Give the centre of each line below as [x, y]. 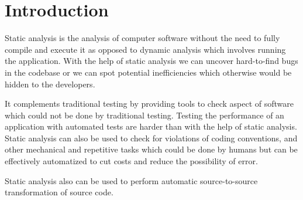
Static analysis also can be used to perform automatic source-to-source [131, 180]
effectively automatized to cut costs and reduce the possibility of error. [131, 161]
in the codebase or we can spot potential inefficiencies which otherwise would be [148, 72]
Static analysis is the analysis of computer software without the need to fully [142, 38]
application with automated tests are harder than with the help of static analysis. [151, 126]
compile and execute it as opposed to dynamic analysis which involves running [145, 49]
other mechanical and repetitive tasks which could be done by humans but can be [151, 149]
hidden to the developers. [50, 84]
